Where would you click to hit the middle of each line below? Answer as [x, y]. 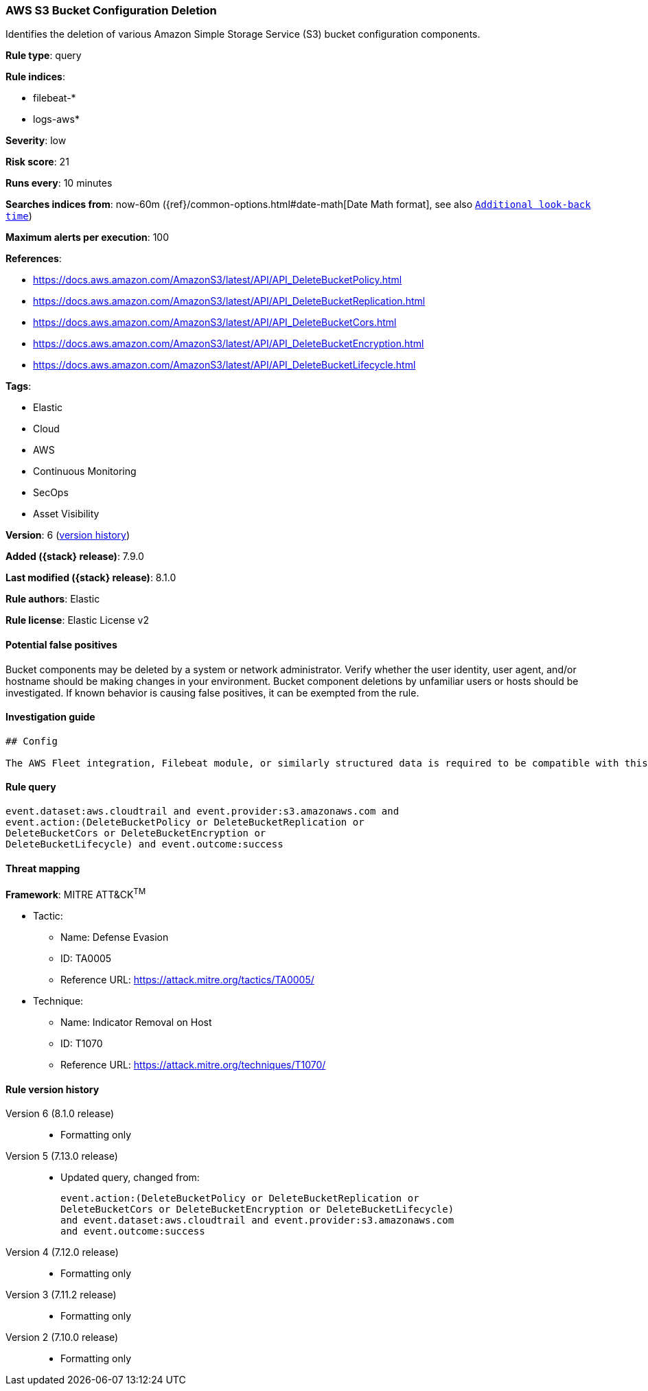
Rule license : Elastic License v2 [77, 620]
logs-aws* [56, 119]
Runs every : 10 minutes [59, 183]
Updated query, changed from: [130, 1178]
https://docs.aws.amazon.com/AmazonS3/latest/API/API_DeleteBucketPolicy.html [218, 280]
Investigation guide [50, 717]
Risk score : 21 [37, 162]
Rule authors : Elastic [53, 599]
